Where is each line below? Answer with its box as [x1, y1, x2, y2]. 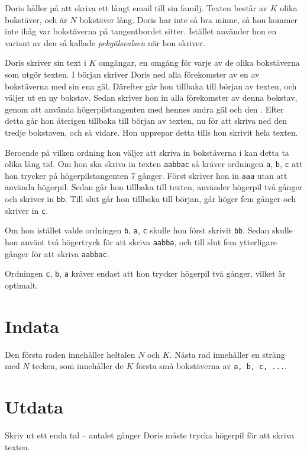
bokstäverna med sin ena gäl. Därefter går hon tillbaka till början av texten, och [5, 79, 297, 92]
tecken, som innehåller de [32, 360, 124, 372]
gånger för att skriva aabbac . [5, 247, 109, 259]
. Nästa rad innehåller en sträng [169, 348, 285, 360]
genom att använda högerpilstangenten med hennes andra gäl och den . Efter [5, 102, 284, 115]
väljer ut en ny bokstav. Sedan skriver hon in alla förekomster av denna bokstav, [5, 91, 298, 104]
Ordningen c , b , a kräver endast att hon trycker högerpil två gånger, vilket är [5, 267, 286, 280]
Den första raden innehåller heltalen [5, 348, 135, 360]
